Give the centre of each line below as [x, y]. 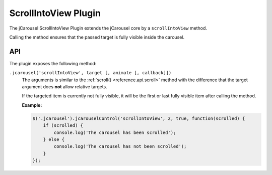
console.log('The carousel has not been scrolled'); [120, 146]
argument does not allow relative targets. [65, 87]
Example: [32, 105]
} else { [54, 139]
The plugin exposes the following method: [53, 63]
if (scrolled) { [63, 126]
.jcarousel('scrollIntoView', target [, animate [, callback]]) [90, 73]
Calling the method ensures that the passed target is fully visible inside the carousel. [97, 37]
